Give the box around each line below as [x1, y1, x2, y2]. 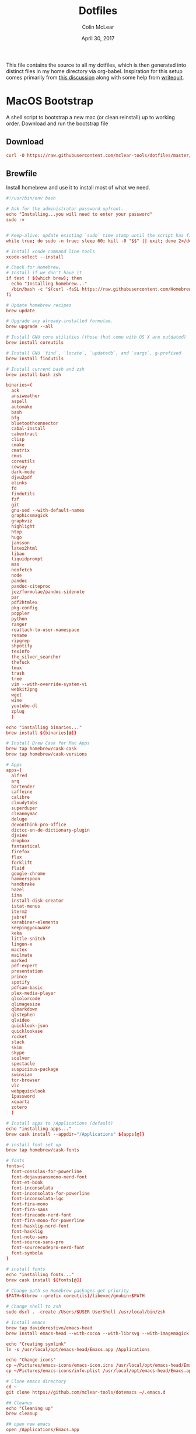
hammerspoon [11, 876, 41, 882]
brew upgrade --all [6, 323, 54, 330]
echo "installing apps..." [6, 1126, 72, 1132]
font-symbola [11, 1250, 43, 1256]
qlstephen [11, 1012, 35, 1018]
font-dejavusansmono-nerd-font [11, 1174, 87, 1180]
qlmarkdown [11, 1006, 38, 1012]
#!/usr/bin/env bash [6, 195, 57, 201]
